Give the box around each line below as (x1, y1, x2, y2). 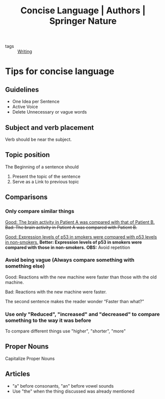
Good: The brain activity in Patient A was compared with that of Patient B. (5, 219, 155, 225)
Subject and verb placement (5, 123, 94, 132)
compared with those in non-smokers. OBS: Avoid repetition (5, 244, 130, 250)
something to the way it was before (5, 317, 91, 323)
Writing (17, 48, 32, 54)
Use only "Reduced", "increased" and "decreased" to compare (5, 311, 160, 318)
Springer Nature (49, 15, 117, 27)
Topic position (5, 151, 50, 159)
